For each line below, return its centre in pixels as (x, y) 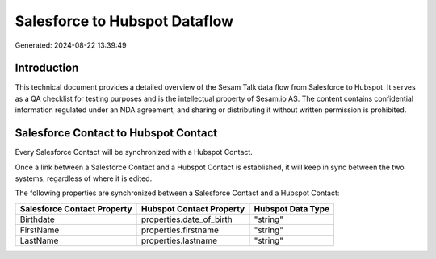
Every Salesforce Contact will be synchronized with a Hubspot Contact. (134, 152)
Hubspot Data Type (292, 208)
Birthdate (38, 219)
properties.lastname (179, 240)
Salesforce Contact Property (76, 208)
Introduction (47, 68)
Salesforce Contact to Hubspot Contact (116, 133)
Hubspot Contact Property (193, 208)
